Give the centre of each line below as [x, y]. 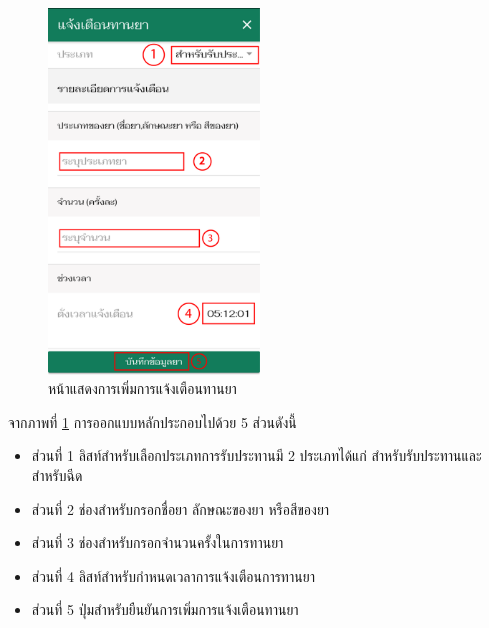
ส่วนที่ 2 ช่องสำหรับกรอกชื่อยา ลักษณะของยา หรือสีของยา [180, 508]
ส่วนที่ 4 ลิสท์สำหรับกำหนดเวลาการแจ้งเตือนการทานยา [173, 575]
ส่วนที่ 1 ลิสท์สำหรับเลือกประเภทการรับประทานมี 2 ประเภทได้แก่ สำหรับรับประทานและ [256, 455]
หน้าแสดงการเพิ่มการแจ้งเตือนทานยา [142, 388]
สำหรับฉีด [57, 475]
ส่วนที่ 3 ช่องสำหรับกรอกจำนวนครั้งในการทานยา [157, 542]
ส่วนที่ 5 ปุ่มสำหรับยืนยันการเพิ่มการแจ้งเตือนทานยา [165, 609]
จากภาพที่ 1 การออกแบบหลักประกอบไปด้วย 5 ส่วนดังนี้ [152, 421]
